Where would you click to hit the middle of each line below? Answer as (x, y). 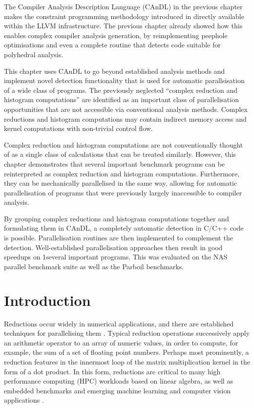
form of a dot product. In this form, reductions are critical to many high (112, 371)
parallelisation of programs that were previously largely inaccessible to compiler (123, 192)
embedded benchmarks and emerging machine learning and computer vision (117, 390)
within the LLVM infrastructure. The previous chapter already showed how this (123, 26)
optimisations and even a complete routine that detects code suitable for (112, 45)
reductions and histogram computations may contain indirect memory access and (125, 118)
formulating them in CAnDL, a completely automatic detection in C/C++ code (124, 228)
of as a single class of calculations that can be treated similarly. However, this (120, 154)
